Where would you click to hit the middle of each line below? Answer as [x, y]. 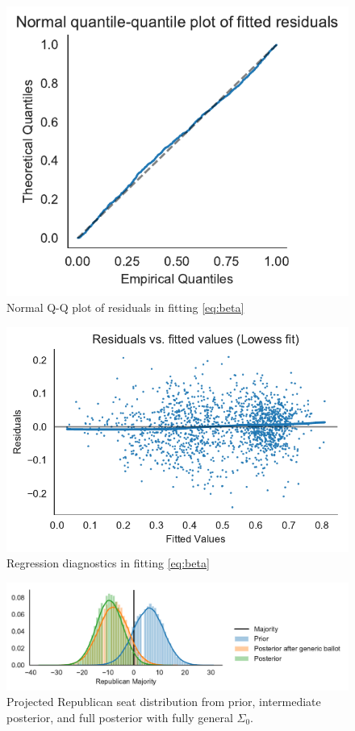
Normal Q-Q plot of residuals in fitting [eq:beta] [125, 307]
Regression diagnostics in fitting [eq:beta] [108, 563]
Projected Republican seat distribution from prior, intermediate [164, 702]
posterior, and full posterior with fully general [120, 717]
